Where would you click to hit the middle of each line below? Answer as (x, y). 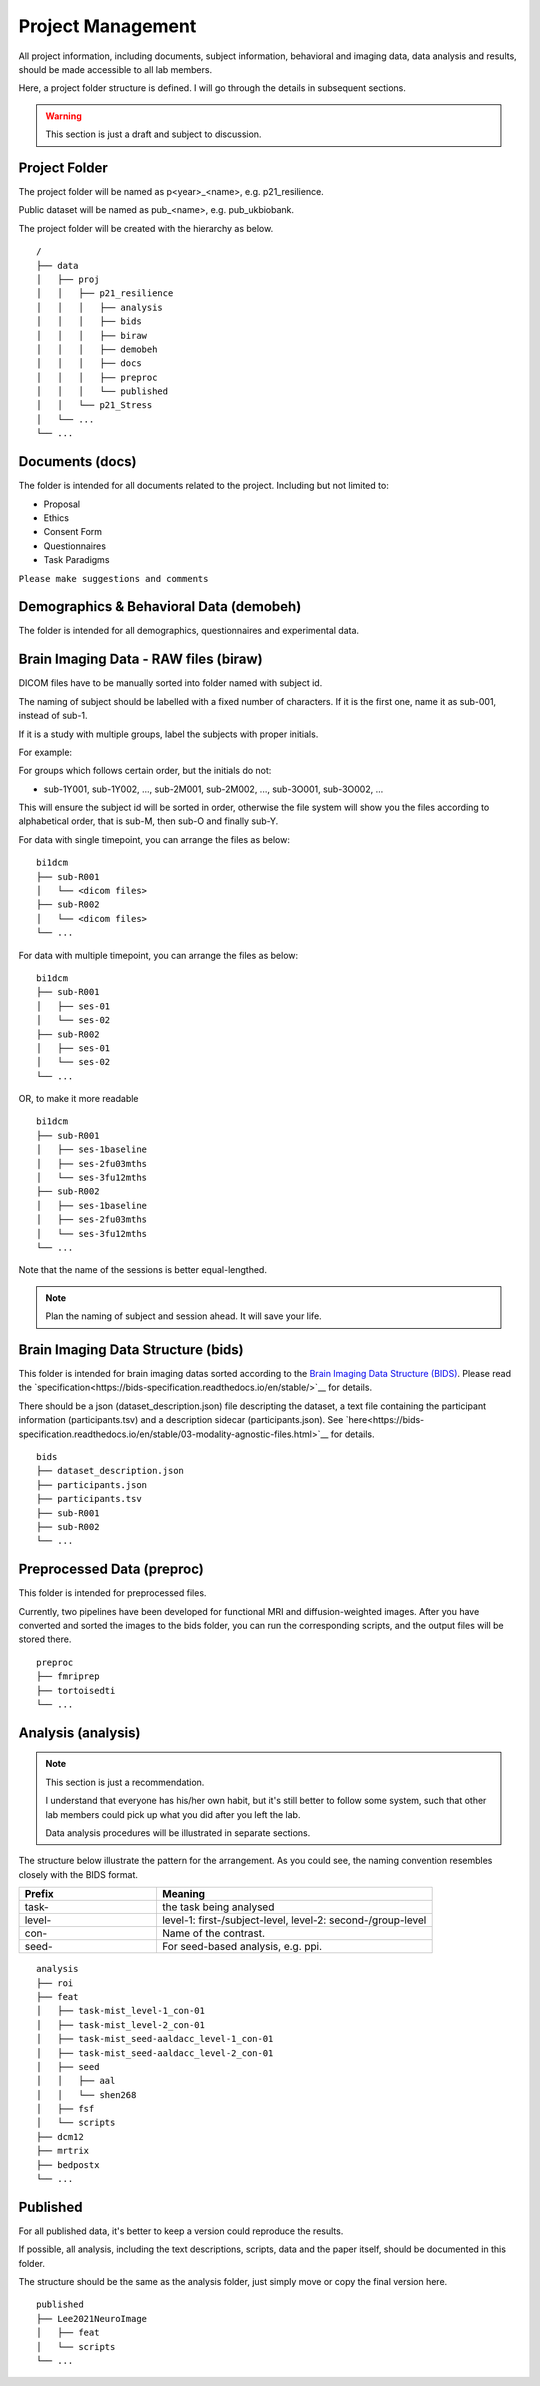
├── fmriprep (68, 1676)
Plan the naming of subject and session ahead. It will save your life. (183, 1316)
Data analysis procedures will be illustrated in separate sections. (178, 1832)
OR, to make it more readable (78, 1099)
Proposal (61, 504)
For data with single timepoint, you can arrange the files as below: (154, 839)
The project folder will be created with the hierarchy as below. (146, 228)
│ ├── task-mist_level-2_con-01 (120, 2024)
